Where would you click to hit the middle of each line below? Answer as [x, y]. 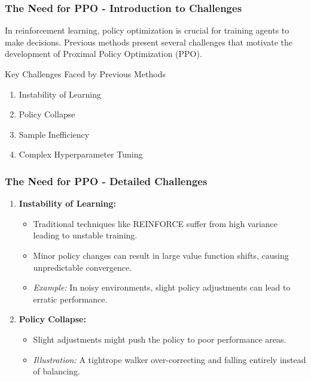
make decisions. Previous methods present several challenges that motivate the [149, 42]
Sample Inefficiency [54, 134]
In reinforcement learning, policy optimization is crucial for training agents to [147, 30]
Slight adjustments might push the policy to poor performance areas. [160, 339]
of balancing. [57, 371]
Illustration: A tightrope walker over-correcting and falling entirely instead [170, 359]
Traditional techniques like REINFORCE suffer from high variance [155, 223]
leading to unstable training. [85, 235]
